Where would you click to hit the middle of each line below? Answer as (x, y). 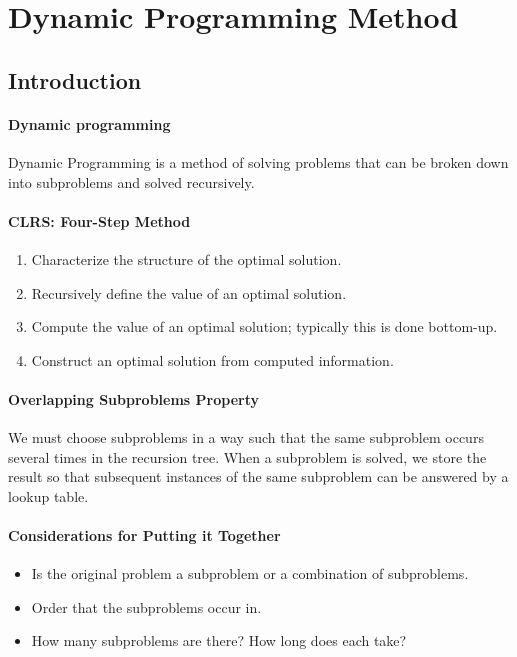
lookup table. (48, 495)
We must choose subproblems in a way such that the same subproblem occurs (246, 437)
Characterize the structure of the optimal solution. (186, 258)
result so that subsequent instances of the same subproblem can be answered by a (258, 476)
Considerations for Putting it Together (144, 535)
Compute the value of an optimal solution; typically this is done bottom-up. (264, 326)
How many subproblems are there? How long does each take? (219, 640)
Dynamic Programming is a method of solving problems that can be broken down (258, 161)
